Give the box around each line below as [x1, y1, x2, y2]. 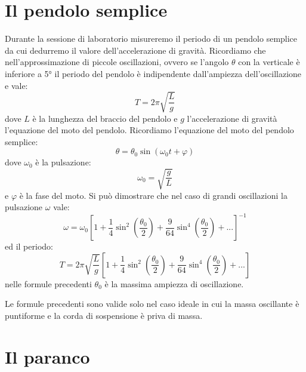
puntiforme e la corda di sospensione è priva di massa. [5, 309, 203, 322]
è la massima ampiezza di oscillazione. [104, 277, 244, 290]
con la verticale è [238, 56, 300, 68]
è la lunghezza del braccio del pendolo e [32, 112, 178, 124]
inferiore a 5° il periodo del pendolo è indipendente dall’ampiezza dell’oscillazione [5, 67, 302, 79]
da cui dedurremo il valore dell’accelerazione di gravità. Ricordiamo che [5, 44, 266, 56]
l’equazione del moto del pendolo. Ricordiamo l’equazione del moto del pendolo [5, 124, 294, 136]
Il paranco [5, 344, 90, 368]
